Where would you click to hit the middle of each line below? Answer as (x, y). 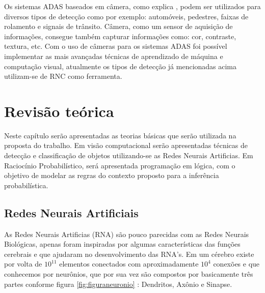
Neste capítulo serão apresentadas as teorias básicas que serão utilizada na (120, 135)
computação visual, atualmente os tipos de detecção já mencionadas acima (121, 66)
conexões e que (236, 264)
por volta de (23, 264)
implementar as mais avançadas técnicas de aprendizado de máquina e (114, 56)
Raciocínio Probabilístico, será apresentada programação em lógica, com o (120, 165)
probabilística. (26, 185)
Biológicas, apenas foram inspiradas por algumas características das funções (122, 244)
